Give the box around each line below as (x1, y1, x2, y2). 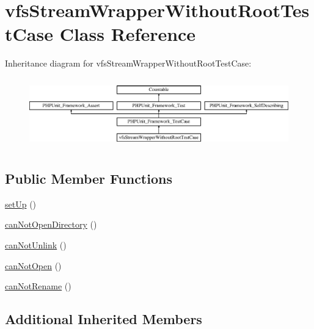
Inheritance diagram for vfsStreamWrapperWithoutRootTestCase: (5, 57, 252, 70)
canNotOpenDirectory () (5, 218, 97, 231)
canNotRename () (5, 280, 71, 292)
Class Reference (59, 21, 196, 46)
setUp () (5, 197, 37, 210)
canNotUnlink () (5, 239, 67, 251)
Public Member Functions (5, 169, 172, 188)
